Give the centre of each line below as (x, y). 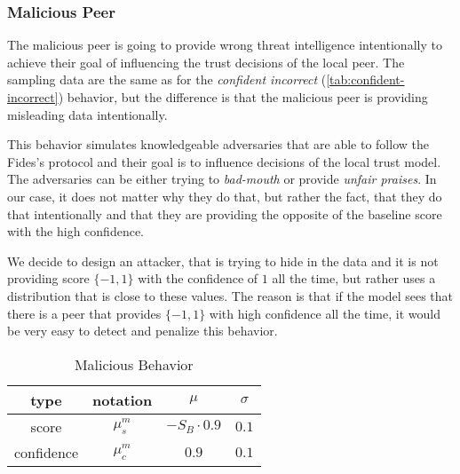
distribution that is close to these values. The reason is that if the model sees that (230, 295)
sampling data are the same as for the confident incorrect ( (167, 79)
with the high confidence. (76, 231)
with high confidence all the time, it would (325, 313)
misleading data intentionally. (87, 114)
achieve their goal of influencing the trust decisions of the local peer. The (206, 62)
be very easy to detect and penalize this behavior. (143, 331)
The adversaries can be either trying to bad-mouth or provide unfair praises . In (222, 179)
